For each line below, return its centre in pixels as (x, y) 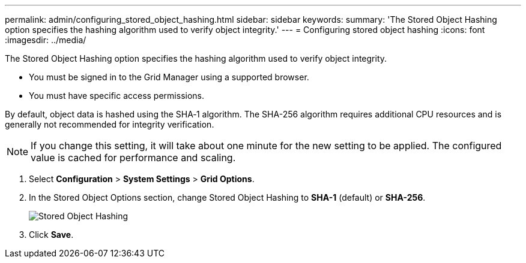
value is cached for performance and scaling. (133, 158)
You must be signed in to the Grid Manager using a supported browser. (169, 77)
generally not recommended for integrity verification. (110, 124)
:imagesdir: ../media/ (46, 40)
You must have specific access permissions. (117, 96)
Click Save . (51, 235)
